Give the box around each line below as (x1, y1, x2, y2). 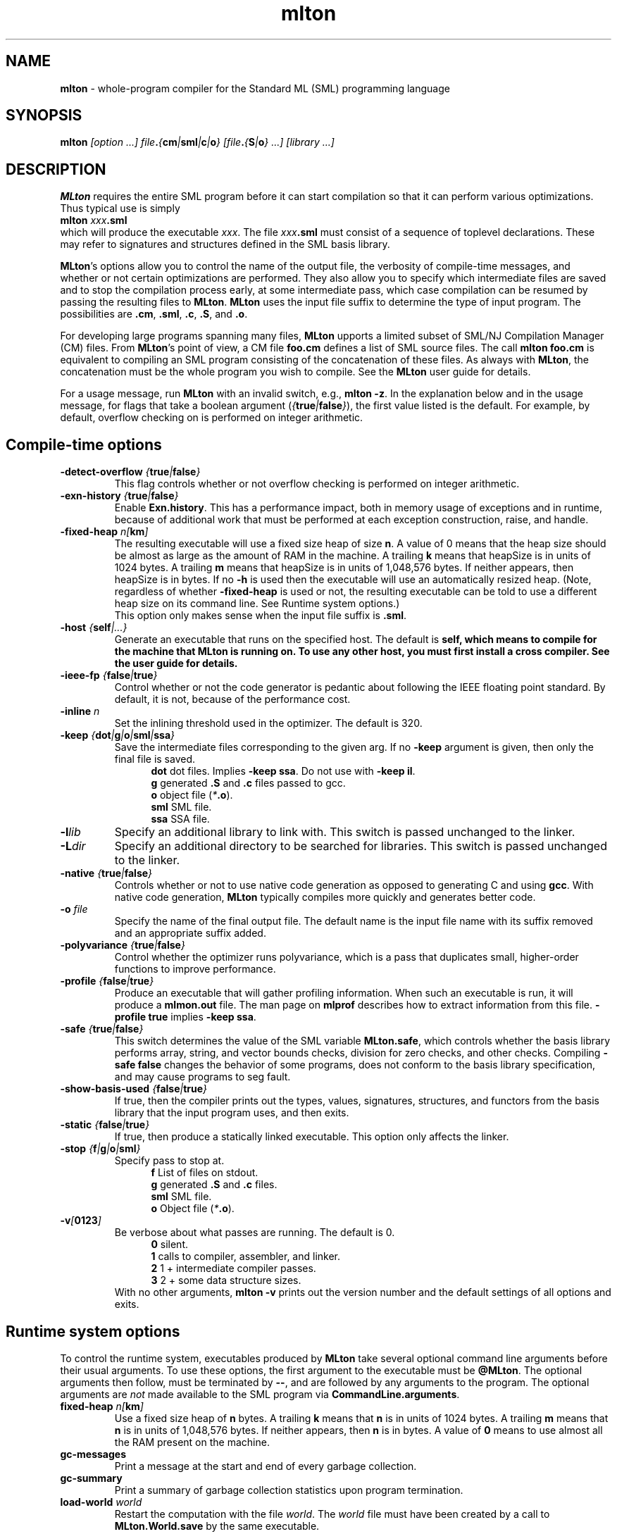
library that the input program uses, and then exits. (114, 1106, 349, 1119)
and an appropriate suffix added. (114, 927, 266, 940)
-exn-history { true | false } (60, 489, 179, 502)
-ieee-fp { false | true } (60, 669, 158, 682)
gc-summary (60, 1471, 123, 1484)
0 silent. (151, 1238, 188, 1251)
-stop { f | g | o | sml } (60, 1142, 141, 1155)
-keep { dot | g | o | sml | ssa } (60, 729, 175, 742)
